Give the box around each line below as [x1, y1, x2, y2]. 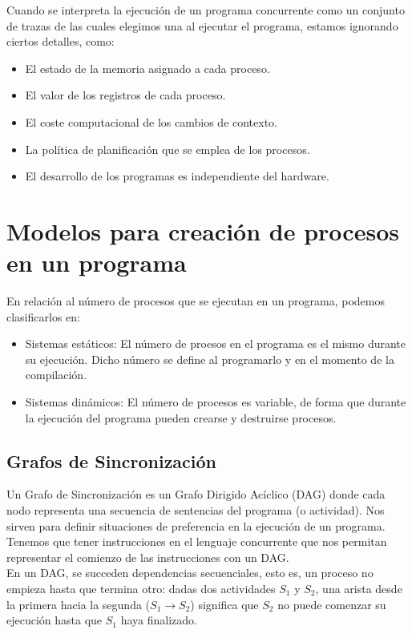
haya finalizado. [120, 612, 197, 628]
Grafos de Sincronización [6, 448, 217, 473]
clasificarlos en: [6, 308, 80, 325]
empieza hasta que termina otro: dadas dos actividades [6, 579, 276, 596]
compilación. [25, 366, 87, 383]
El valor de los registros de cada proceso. [25, 87, 226, 103]
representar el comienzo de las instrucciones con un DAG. [6, 548, 289, 565]
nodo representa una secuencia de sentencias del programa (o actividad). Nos [6, 502, 385, 519]
